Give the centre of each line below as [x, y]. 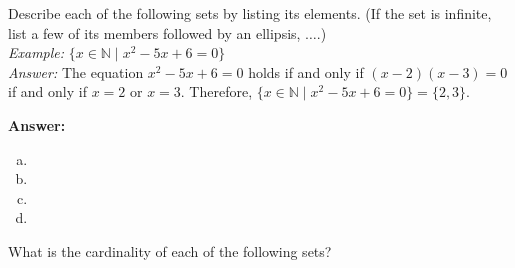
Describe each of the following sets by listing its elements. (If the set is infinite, [250, 13]
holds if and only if [306, 71]
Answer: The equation [76, 71]
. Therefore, [216, 91]
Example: [36, 52]
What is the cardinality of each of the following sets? [170, 250]
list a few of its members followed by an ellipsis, [154, 32]
